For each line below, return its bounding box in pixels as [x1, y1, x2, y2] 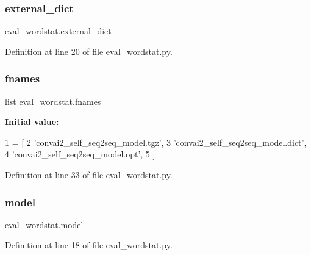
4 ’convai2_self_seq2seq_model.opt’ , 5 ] [5, 148, 155, 160]
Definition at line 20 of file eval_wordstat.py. [5, 45, 173, 57]
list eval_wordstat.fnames [5, 95, 101, 107]
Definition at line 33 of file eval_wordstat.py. [5, 168, 173, 181]
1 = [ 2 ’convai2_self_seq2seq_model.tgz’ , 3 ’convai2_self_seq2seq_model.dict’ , [5, 135, 307, 148]
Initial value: [5, 115, 59, 128]
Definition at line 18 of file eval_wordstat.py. [5, 239, 173, 251]
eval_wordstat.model [5, 218, 84, 231]
